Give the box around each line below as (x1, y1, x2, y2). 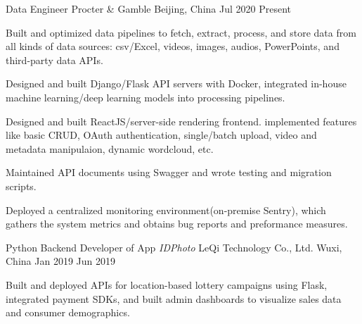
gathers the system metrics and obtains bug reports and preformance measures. (6, 216, 348, 231)
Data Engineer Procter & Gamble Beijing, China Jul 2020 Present (6, 1, 292, 15)
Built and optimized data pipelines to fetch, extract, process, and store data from (6, 25, 356, 39)
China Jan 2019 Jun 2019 (6, 254, 115, 268)
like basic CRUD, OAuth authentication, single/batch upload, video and (6, 127, 317, 142)
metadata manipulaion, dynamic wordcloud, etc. (6, 141, 214, 156)
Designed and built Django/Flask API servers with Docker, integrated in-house (6, 76, 347, 91)
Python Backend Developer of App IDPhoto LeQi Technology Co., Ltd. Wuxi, (6, 239, 342, 254)
